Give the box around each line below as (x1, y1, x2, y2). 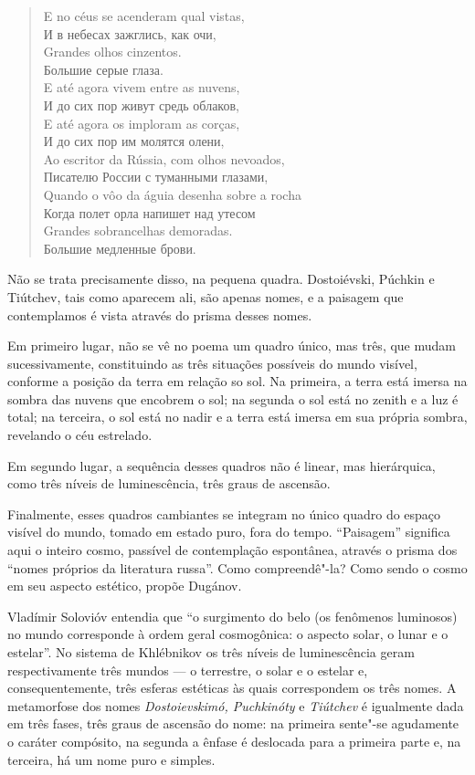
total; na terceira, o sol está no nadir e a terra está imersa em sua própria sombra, (7, 407, 468, 426)
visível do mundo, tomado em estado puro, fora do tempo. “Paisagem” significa (7, 522, 450, 541)
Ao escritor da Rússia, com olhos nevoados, (43, 149, 285, 168)
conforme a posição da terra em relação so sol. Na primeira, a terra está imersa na (7, 372, 468, 391)
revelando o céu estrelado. (7, 425, 153, 445)
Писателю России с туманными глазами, (43, 167, 269, 186)
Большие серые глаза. (43, 59, 164, 79)
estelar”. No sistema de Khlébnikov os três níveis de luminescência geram (7, 643, 415, 661)
